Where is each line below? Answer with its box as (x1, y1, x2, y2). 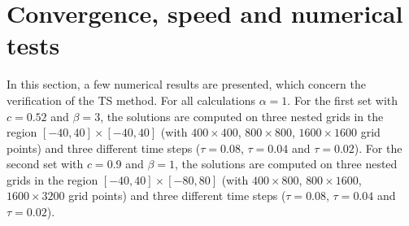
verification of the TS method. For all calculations (7, 91, 256, 108)
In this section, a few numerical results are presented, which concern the (7, 76, 366, 93)
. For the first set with (287, 91, 398, 108)
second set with (7, 155, 84, 172)
